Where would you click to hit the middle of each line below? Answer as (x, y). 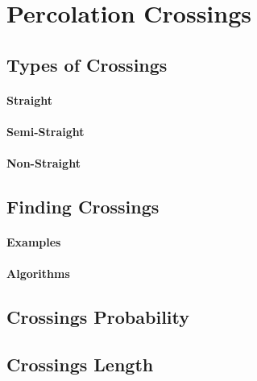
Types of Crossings (87, 64)
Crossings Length (80, 364)
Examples (34, 242)
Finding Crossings (83, 207)
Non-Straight (44, 163)
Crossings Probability (98, 317)
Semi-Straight (46, 131)
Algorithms (38, 273)
